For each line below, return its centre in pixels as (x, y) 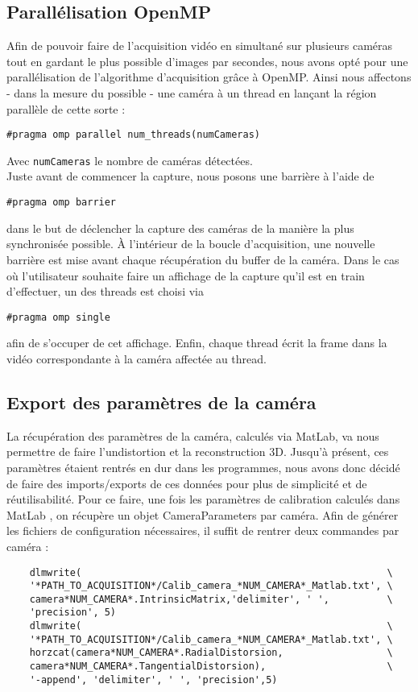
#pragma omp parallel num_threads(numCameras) (133, 135)
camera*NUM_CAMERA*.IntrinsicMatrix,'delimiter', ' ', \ (211, 599)
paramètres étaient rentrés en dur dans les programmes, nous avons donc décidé (203, 467)
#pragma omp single (58, 317)
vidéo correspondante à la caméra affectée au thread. (137, 358)
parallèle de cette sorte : (66, 108)
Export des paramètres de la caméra (161, 402)
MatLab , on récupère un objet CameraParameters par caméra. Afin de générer (203, 514)
